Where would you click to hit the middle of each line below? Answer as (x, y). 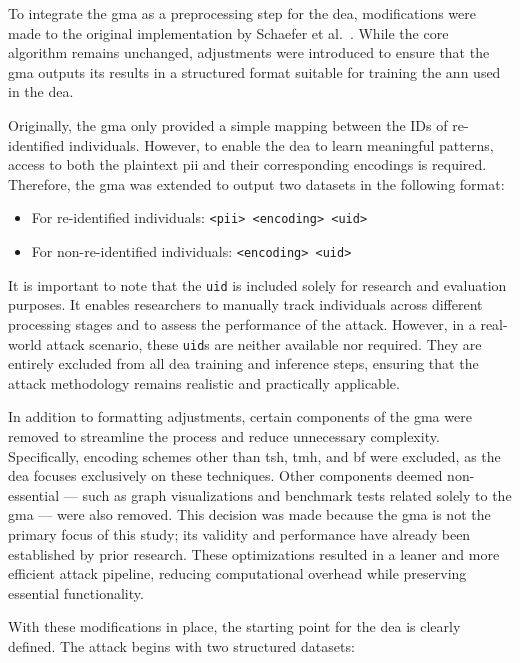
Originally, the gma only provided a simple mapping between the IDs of (228, 124)
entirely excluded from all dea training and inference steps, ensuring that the (243, 363)
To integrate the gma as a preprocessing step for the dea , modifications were (242, 13)
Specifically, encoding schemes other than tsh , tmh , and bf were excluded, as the (254, 455)
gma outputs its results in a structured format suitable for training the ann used (254, 71)
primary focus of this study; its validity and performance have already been (239, 533)
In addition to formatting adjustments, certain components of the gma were (240, 416)
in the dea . (41, 91)
